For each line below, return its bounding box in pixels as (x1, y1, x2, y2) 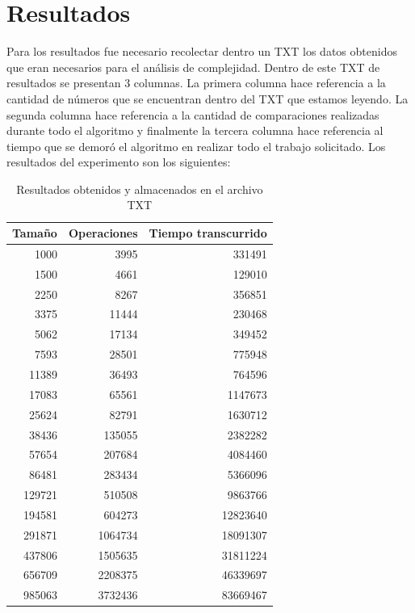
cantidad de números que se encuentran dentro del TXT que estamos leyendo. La (6, 90, 409, 107)
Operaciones (68, 225, 138, 241)
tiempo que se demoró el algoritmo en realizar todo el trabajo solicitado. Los (6, 137, 386, 154)
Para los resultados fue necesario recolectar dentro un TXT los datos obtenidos (6, 43, 397, 60)
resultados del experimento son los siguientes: (6, 153, 231, 170)
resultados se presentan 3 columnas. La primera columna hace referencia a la (6, 74, 386, 91)
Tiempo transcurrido (149, 225, 267, 241)
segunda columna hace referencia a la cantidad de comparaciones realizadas (6, 106, 379, 123)
